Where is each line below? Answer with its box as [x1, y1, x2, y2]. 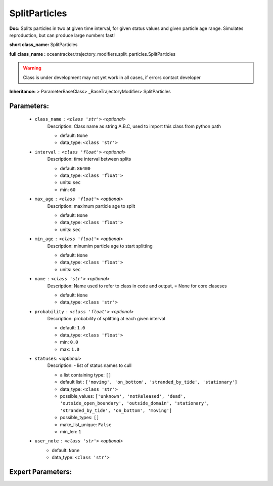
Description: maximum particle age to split [47, 203, 135, 209]
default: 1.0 [60, 325, 85, 331]
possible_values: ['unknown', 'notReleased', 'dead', [60, 393, 186, 399]
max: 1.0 [60, 346, 80, 352]
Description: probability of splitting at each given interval [47, 316, 165, 322]
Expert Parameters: [9, 467, 72, 476]
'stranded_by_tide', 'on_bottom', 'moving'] [60, 407, 172, 413]
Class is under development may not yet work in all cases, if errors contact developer [23, 74, 201, 81]
